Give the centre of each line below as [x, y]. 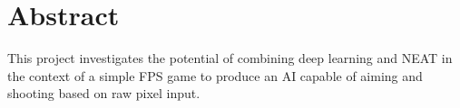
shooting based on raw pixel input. [104, 93]
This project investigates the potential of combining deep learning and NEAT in [230, 58]
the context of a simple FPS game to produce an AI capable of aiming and [215, 75]
